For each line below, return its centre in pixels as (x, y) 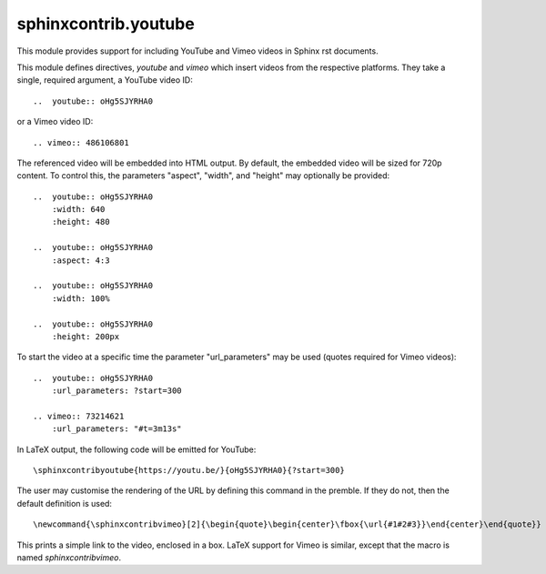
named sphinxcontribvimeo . (69, 558)
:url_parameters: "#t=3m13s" (116, 429)
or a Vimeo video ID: (55, 122)
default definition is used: (65, 503)
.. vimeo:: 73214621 (79, 416)
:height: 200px (86, 336)
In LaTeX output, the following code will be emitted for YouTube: (136, 449)
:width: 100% (81, 298)
